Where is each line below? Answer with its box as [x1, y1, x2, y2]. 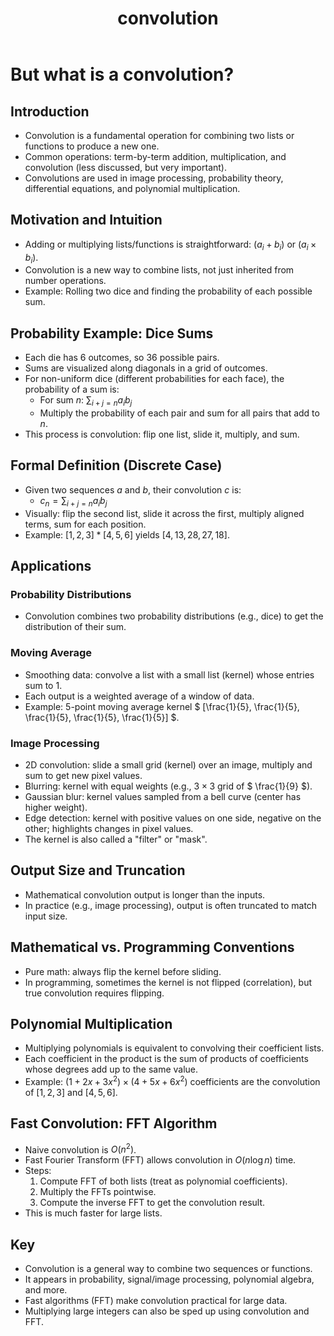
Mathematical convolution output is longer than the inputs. [24, 888, 266, 901]
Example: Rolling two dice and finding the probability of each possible [24, 285, 313, 297]
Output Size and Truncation [10, 862, 186, 879]
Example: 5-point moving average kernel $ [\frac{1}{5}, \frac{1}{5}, [24, 700, 300, 712]
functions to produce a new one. [24, 140, 160, 152]
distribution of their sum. [24, 621, 127, 633]
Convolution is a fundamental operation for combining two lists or [24, 130, 295, 141]
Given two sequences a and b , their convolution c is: [24, 483, 242, 496]
